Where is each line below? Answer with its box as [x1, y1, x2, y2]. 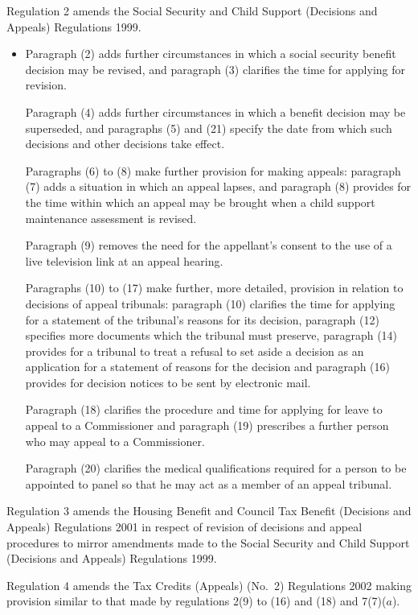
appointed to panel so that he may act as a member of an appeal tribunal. [25, 475, 392, 492]
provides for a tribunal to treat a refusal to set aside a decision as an [25, 342, 364, 359]
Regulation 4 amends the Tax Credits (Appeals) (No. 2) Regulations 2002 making [6, 576, 412, 593]
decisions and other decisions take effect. [25, 135, 225, 152]
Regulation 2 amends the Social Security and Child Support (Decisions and [6, 2, 378, 19]
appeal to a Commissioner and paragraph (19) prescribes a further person [25, 417, 389, 434]
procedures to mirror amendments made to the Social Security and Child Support [6, 534, 410, 551]
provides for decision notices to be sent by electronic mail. [25, 374, 311, 390]
